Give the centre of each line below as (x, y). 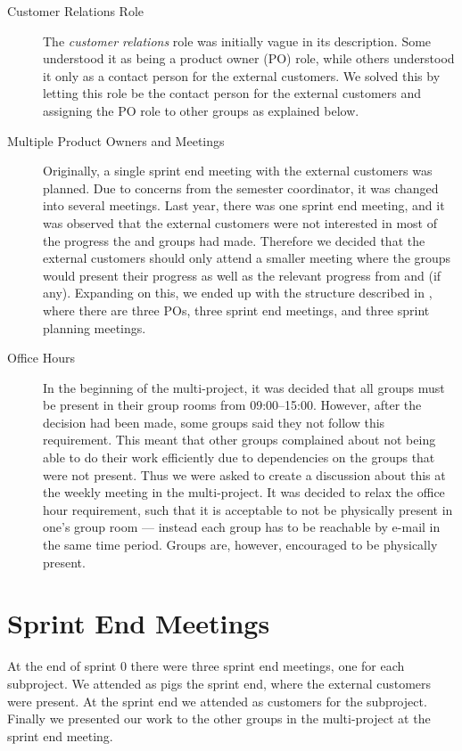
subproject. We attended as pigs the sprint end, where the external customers (219, 683)
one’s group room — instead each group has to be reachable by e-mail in (242, 527)
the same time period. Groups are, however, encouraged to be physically (240, 545)
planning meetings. (95, 327)
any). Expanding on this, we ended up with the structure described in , (238, 293)
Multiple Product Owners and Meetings (116, 140)
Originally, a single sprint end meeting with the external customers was (238, 171)
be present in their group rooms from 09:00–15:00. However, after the (232, 405)
